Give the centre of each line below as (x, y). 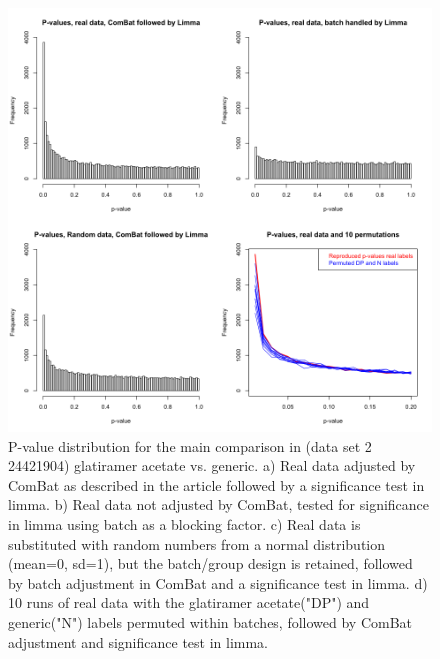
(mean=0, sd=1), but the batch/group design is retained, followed (210, 563)
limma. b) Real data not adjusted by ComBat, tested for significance (219, 504)
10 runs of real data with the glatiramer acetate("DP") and (189, 602)
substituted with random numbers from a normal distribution (197, 543)
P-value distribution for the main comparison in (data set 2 (190, 445)
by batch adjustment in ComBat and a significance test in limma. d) (218, 582)
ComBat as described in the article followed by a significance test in (216, 484)
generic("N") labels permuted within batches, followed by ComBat (210, 621)
